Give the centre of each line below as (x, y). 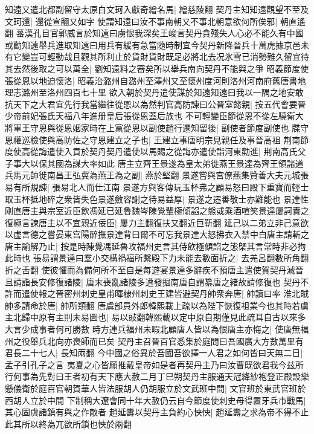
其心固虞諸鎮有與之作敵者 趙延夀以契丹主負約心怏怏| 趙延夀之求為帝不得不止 (157, 412)
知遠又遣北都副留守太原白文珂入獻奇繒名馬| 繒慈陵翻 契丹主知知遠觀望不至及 (157, 9)
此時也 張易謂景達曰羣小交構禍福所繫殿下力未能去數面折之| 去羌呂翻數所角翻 (157, 258)
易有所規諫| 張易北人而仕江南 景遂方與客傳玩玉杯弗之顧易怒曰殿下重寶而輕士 (157, 186)
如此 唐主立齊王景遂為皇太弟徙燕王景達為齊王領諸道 (200, 163)
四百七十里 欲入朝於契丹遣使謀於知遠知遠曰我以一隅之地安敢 (184, 92)
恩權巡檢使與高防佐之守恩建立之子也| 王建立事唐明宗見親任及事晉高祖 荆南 (153, 139)
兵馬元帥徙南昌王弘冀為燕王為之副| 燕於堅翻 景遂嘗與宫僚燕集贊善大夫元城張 (157, 175)
